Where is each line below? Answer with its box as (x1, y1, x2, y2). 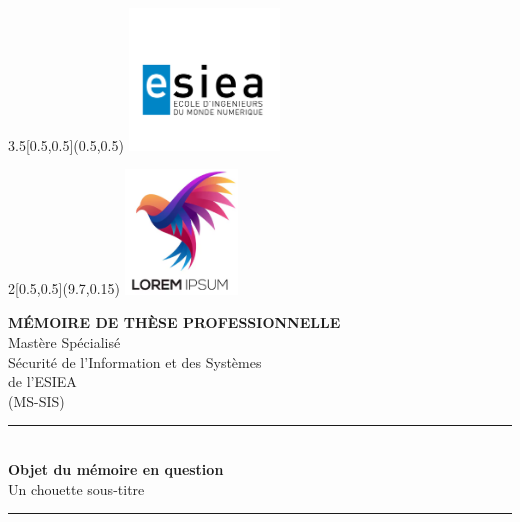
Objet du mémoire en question (8, 458, 224, 479)
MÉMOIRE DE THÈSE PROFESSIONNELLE (8, 312, 341, 333)
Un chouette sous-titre (8, 478, 145, 499)
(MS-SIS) (8, 390, 65, 411)
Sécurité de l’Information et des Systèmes (8, 351, 262, 372)
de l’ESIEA (8, 371, 77, 392)
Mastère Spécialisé (8, 331, 121, 352)
